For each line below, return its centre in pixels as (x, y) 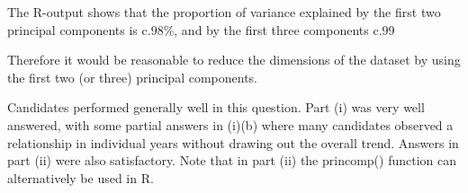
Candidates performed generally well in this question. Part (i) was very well (216, 107)
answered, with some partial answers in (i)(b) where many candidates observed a (230, 124)
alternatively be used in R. (81, 177)
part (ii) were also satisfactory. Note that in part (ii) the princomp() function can (232, 160)
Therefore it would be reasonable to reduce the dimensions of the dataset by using (234, 60)
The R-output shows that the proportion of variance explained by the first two (224, 12)
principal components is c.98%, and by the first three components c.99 (201, 29)
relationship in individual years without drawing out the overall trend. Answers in (233, 142)
